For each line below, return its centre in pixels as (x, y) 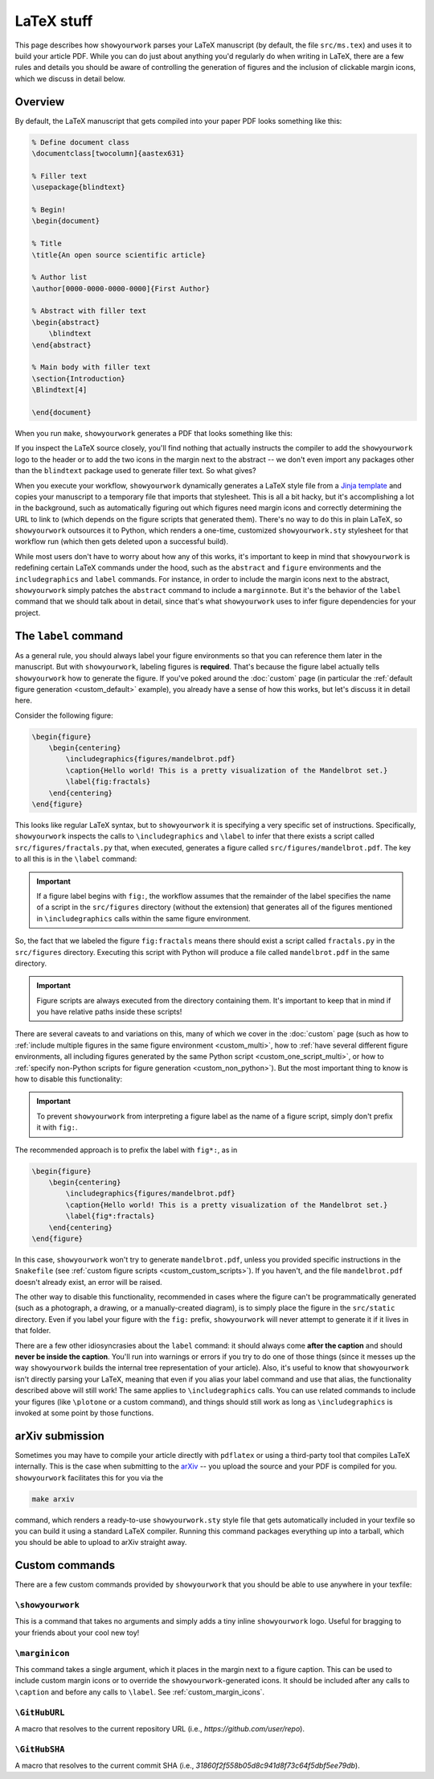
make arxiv (53, 1499)
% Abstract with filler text (89, 311)
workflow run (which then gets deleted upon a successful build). (122, 542)
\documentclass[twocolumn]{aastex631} (108, 153)
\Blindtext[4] (59, 390)
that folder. (33, 1331)
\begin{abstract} (66, 322)
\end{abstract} (61, 345)
